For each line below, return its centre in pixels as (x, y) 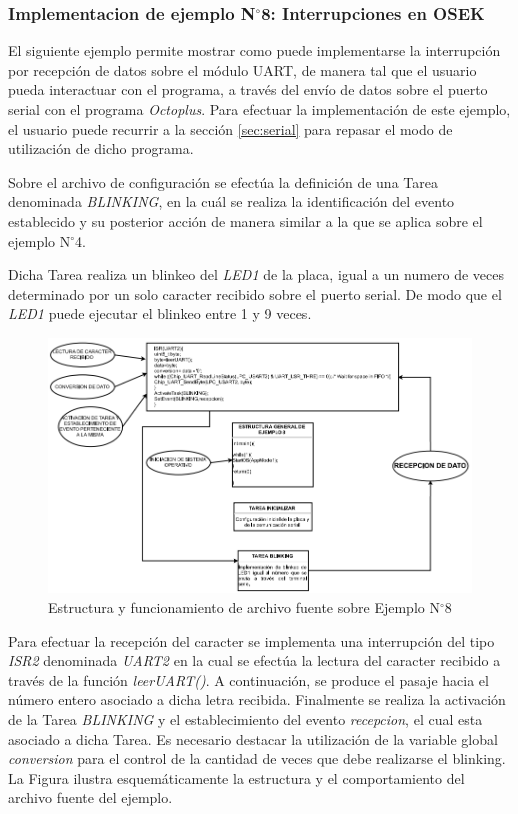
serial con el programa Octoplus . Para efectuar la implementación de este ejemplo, (259, 109)
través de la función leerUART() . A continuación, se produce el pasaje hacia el (248, 679)
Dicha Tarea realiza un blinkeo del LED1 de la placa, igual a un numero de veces (256, 274)
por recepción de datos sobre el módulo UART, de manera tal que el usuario (242, 69)
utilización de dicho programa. (101, 148)
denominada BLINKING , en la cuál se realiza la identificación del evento (231, 201)
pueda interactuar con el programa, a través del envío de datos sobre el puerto (248, 89)
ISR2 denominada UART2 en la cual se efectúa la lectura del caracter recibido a (254, 660)
